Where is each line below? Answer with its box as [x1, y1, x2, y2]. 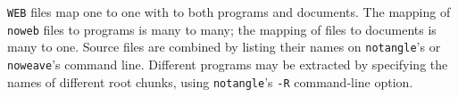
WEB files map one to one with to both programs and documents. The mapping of [7, 3, 451, 20]
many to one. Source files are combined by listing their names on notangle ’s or [7, 37, 441, 56]
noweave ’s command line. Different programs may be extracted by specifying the [7, 54, 448, 73]
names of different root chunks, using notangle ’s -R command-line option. [7, 72, 413, 91]
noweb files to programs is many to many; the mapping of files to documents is [7, 20, 437, 38]
